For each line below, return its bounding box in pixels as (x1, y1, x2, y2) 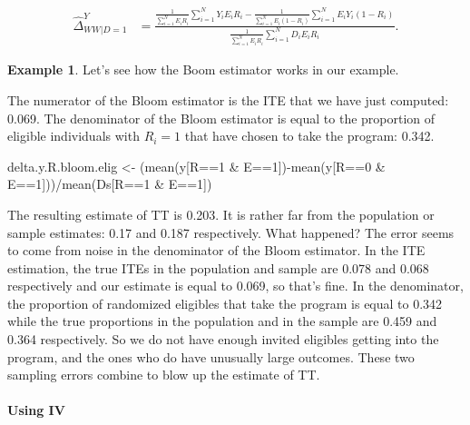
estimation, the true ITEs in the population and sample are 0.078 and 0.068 (7, 258, 429, 277)
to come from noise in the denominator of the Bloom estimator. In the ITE (7, 241, 426, 260)
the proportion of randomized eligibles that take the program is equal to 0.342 (7, 293, 443, 312)
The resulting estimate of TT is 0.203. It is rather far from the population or (7, 204, 435, 223)
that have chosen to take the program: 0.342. (184, 126, 435, 145)
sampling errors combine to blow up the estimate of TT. (7, 365, 320, 384)
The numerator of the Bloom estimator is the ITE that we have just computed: (7, 90, 449, 109)
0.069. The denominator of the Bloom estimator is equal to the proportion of (7, 108, 436, 127)
